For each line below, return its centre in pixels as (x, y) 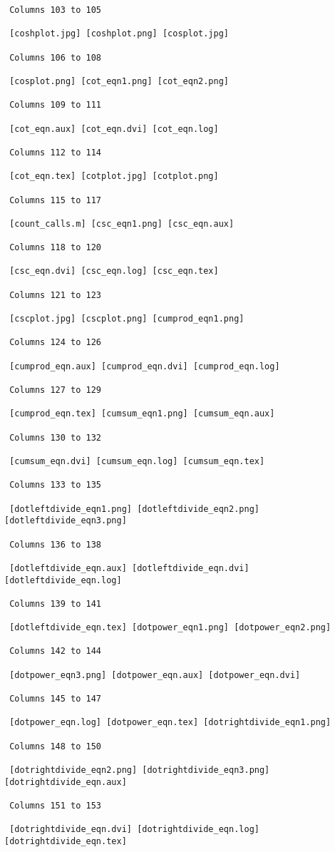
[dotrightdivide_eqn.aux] (66, 782)
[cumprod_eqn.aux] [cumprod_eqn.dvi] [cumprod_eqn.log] (145, 366)
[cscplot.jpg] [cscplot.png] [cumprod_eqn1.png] (127, 319)
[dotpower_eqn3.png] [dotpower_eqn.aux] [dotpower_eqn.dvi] (155, 675)
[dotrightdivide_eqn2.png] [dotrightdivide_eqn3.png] (140, 770)
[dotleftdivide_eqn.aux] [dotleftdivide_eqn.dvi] (129, 568)
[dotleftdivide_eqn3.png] (66, 521)
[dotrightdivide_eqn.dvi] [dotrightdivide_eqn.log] (134, 830)
